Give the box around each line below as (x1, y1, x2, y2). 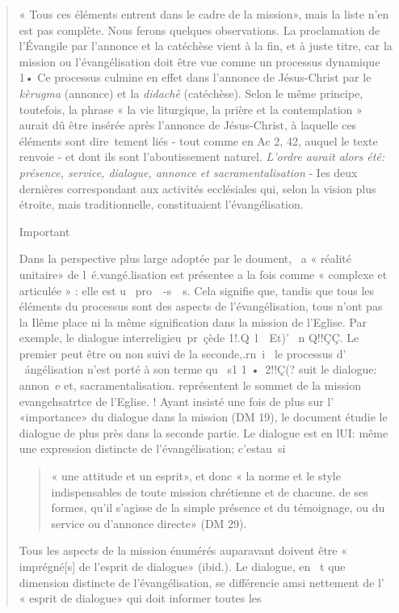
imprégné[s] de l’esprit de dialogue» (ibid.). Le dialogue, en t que (19, 558, 346, 574)
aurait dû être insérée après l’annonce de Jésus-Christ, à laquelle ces (19, 116, 357, 133)
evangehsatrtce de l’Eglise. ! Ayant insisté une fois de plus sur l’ (19, 392, 334, 409)
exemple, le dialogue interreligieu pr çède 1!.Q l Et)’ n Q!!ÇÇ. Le (19, 329, 359, 346)
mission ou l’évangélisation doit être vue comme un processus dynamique (19, 53, 380, 70)
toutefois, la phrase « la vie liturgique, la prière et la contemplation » (19, 100, 363, 117)
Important (19, 222, 70, 239)
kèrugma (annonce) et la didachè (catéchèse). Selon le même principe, (19, 84, 363, 101)
